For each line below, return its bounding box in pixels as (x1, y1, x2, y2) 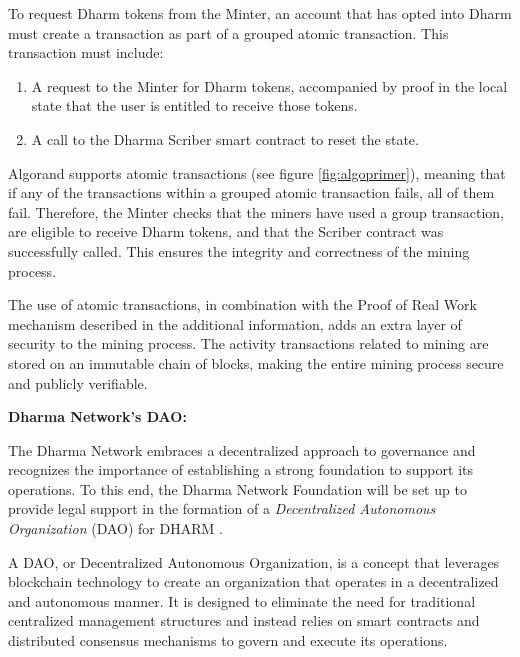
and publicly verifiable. (8, 372, 148, 393)
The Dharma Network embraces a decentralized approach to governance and (8, 439, 476, 460)
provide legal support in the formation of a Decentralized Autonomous (8, 498, 436, 519)
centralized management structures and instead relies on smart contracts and (8, 610, 480, 631)
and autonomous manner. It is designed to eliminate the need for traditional (8, 590, 476, 611)
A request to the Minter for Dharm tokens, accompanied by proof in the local (31, 75, 508, 96)
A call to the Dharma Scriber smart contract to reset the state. (31, 128, 419, 149)
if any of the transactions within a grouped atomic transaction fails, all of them (8, 182, 495, 203)
